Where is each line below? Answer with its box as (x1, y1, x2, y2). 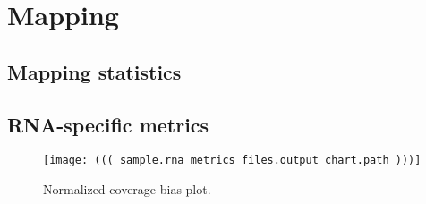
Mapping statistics (7, 57, 182, 85)
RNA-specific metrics (7, 110, 209, 138)
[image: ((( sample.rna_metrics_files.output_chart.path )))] (43, 154, 422, 167)
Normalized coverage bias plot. (43, 180, 211, 199)
